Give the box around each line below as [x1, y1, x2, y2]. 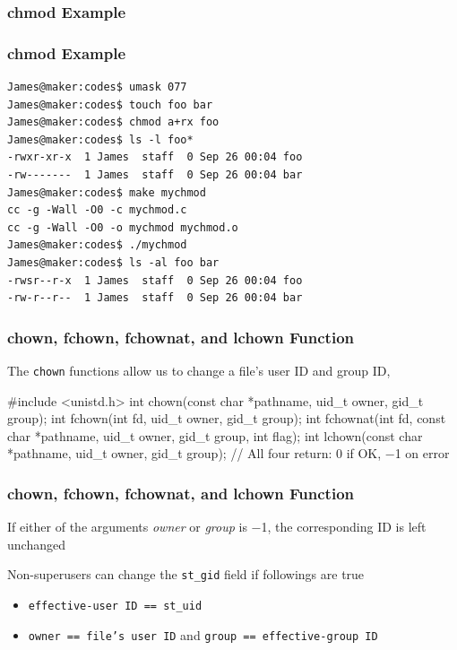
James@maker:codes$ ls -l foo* [7, 133, 194, 146]
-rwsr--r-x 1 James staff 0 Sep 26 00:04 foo [7, 273, 303, 287]
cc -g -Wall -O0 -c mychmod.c [7, 204, 187, 217]
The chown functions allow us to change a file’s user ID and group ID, [7, 361, 391, 379]
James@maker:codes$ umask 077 [7, 81, 187, 94]
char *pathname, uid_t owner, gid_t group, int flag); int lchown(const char [7, 426, 423, 445]
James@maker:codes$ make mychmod [7, 186, 206, 199]
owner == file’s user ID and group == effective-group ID [28, 625, 378, 644]
